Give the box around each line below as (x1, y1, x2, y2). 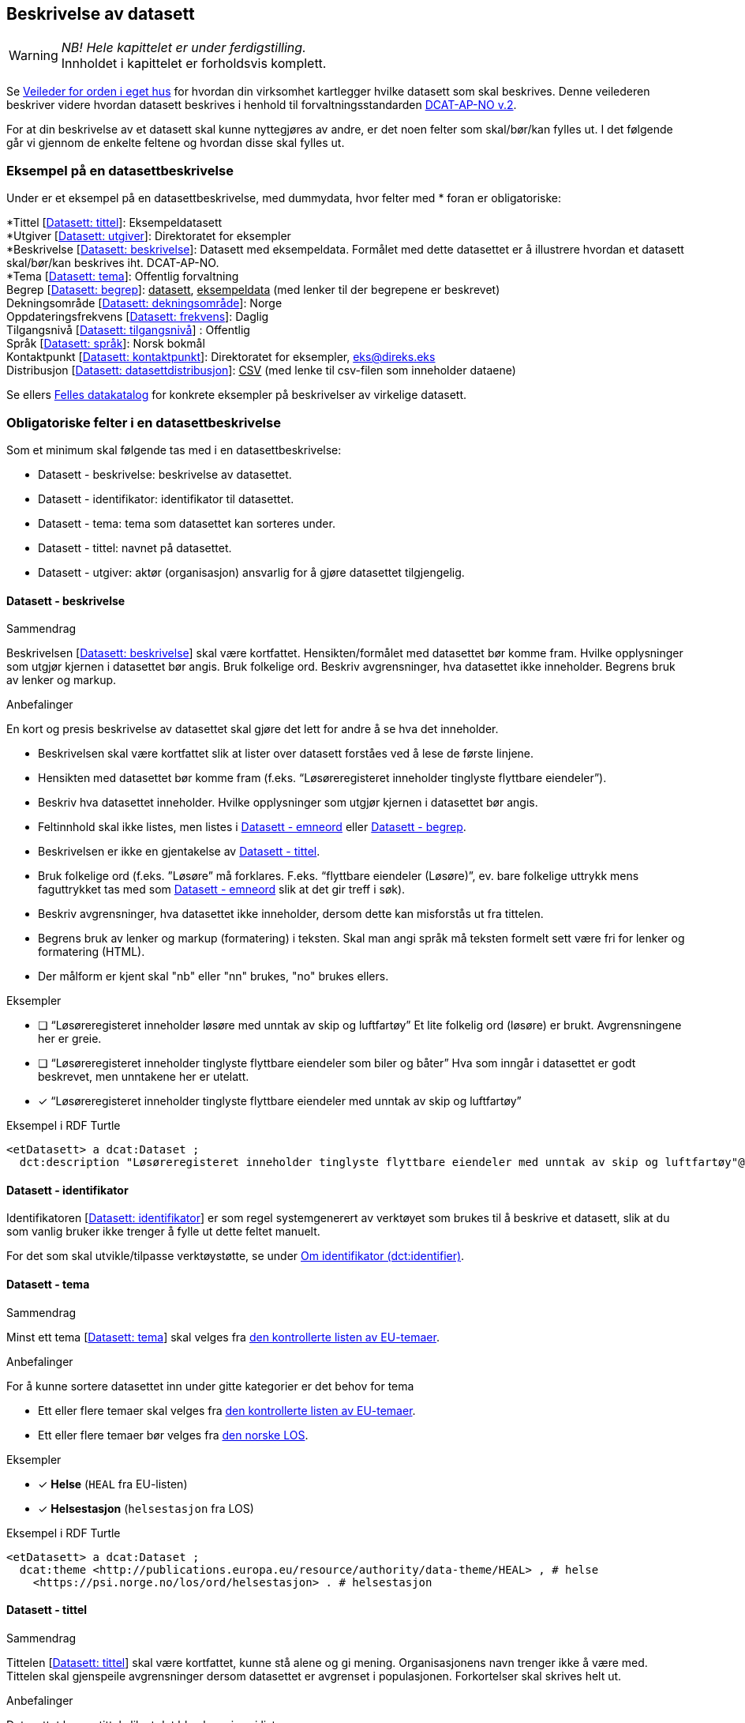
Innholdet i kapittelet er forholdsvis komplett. (61, 55, 327, 72)
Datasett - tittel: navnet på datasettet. (38, 540, 232, 555)
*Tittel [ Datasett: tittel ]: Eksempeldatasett (6, 216, 223, 230)
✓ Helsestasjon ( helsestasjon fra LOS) (38, 1501, 254, 1515)
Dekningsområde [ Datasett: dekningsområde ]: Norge (6, 296, 283, 310)
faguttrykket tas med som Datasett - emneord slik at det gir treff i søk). (38, 882, 406, 897)
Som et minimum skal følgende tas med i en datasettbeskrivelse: (6, 442, 342, 457)
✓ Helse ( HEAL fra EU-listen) (38, 1477, 188, 1491)
